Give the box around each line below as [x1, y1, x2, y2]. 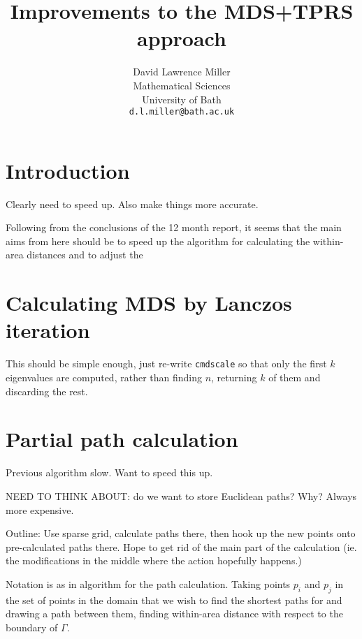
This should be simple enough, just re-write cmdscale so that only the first [6, 356, 327, 371]
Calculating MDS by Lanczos [6, 288, 292, 317]
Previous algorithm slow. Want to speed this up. [6, 465, 213, 480]
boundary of [6, 619, 58, 634]
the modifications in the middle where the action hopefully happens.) [6, 553, 302, 568]
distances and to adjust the [27, 247, 143, 262]
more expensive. [6, 502, 74, 517]
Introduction [6, 156, 130, 184]
